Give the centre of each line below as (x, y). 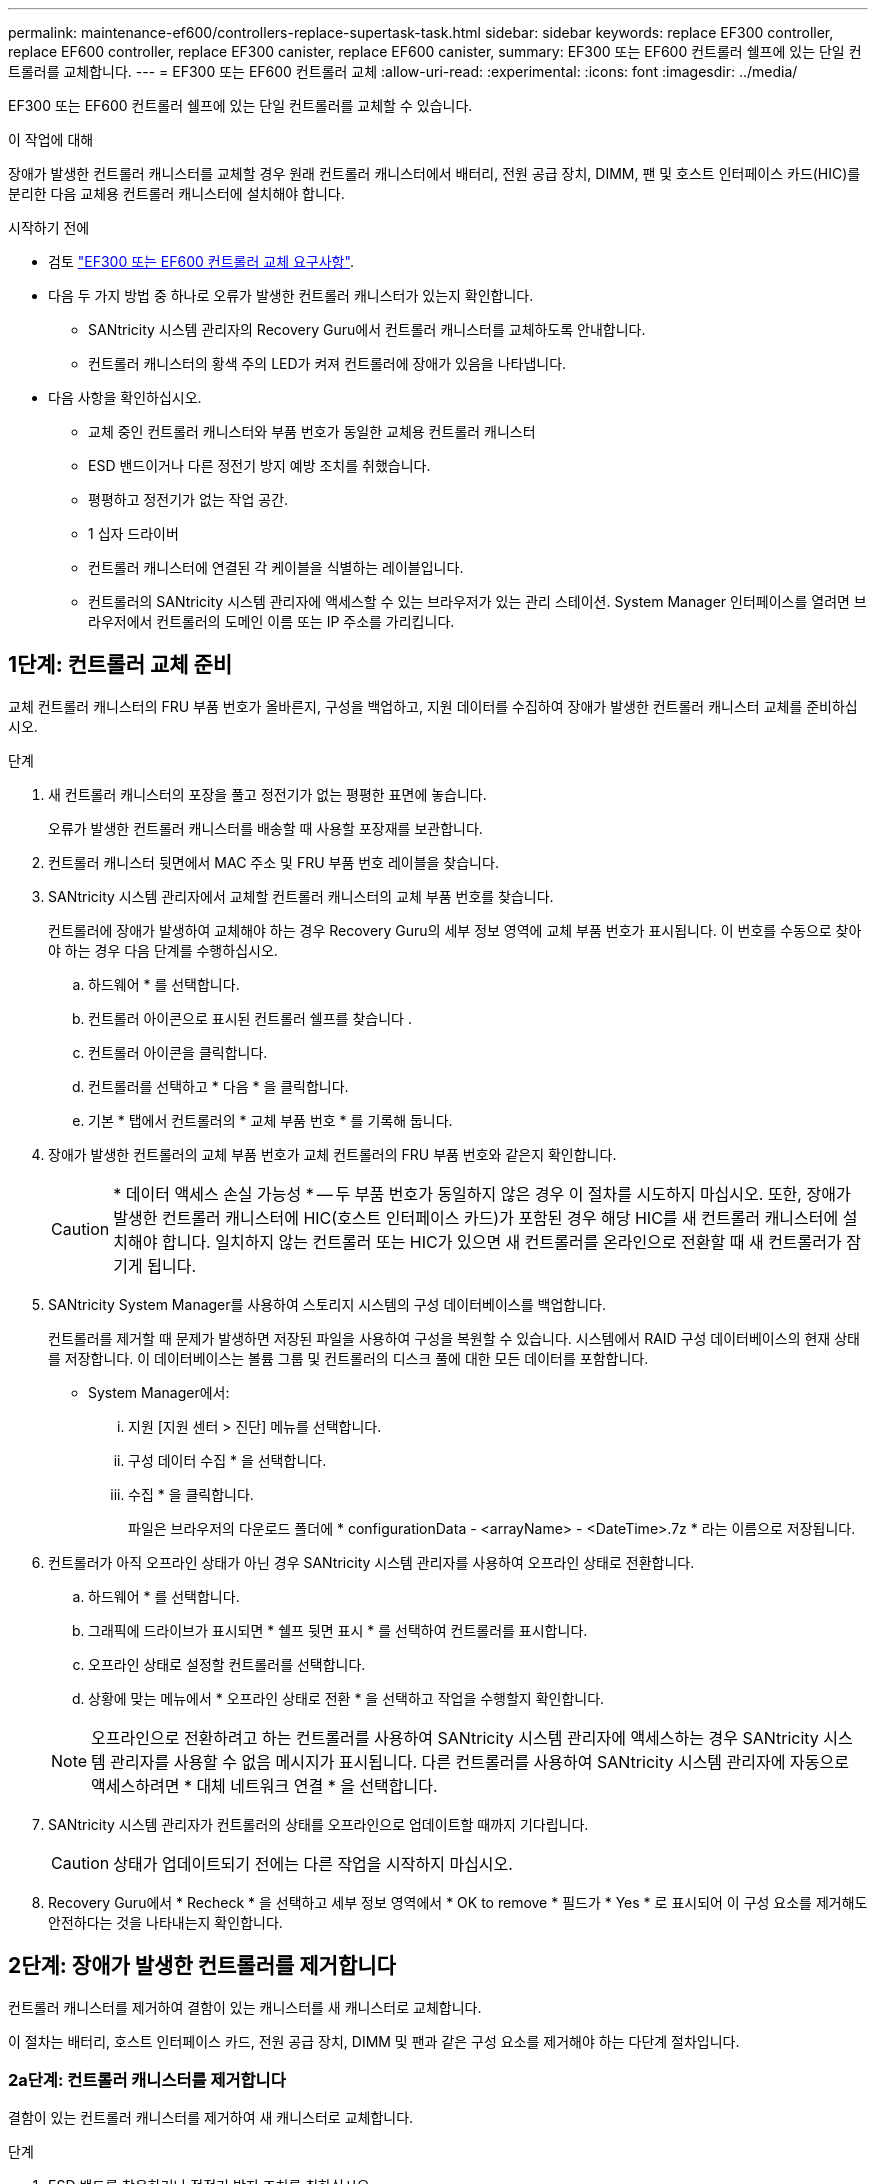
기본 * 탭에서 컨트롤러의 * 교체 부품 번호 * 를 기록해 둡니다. (270, 1120)
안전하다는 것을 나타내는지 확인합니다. (165, 1922)
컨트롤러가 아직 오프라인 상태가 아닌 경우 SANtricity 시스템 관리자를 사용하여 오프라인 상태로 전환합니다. (371, 1562)
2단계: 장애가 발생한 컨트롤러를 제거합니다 (202, 1966)
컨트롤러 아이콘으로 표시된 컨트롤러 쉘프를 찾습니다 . (250, 1018)
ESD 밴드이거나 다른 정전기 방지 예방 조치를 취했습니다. (259, 465)
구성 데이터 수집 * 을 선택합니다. (227, 1460)
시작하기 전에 (49, 227)
